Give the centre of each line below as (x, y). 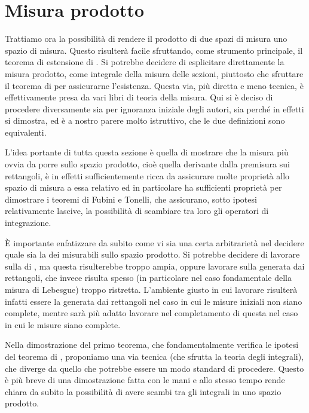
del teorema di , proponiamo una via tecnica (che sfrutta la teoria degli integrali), (154, 356)
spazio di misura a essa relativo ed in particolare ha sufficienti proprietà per (143, 187)
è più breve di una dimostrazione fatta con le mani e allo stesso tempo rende (145, 380)
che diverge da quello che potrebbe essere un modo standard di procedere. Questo (154, 368)
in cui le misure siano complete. (63, 324)
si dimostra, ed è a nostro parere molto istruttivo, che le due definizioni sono (145, 120)
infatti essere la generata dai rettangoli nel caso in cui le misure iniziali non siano (154, 301)
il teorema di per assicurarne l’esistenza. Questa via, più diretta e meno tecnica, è (154, 85)
